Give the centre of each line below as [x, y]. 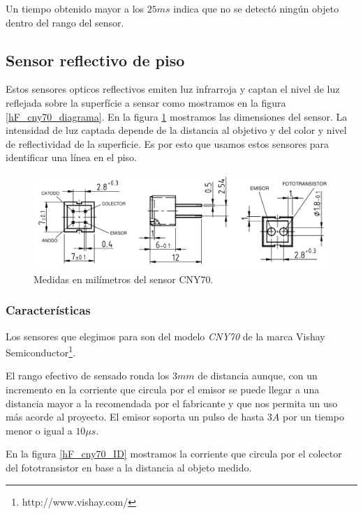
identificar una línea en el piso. [71, 157]
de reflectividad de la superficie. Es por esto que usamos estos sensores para [168, 143]
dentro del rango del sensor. [65, 22]
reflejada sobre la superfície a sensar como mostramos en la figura [146, 102]
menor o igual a [39, 430]
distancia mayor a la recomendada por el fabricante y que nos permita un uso [172, 403]
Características [48, 310]
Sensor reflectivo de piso [95, 60]
